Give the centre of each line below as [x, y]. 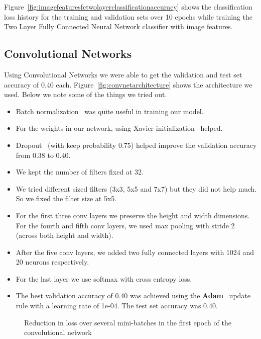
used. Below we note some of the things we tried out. [86, 94]
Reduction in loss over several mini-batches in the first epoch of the [128, 322]
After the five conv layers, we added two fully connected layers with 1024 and [135, 252]
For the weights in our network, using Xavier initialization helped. [119, 128]
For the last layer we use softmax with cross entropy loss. [104, 278]
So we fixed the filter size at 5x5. [66, 198]
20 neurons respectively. [52, 262]
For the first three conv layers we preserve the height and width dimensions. [133, 215]
